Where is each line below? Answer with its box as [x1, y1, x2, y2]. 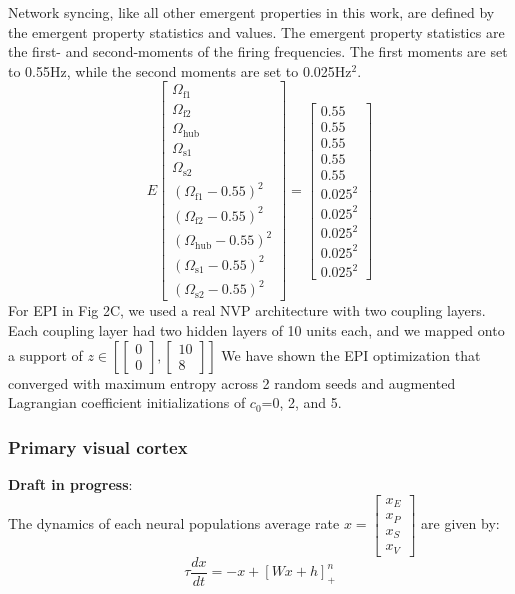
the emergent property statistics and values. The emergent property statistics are [8, 21, 505, 42]
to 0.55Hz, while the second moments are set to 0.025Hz [8, 60, 352, 81]
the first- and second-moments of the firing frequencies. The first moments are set [8, 41, 508, 62]
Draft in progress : [8, 474, 133, 495]
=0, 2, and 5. [261, 392, 342, 413]
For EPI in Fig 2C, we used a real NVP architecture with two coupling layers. [8, 300, 486, 321]
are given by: [421, 513, 500, 534]
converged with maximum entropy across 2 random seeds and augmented [8, 372, 456, 393]
